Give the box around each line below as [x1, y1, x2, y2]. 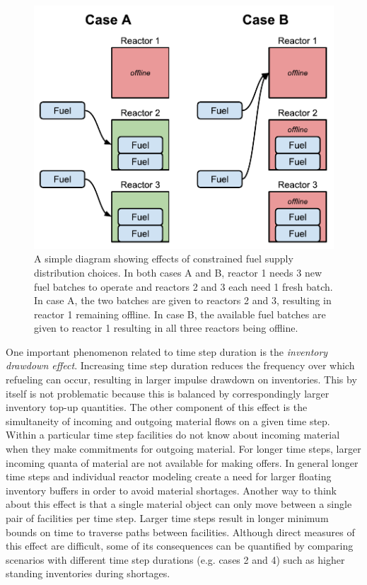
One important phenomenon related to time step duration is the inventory [6, 344, 328, 359]
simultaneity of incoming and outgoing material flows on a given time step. [6, 413, 330, 428]
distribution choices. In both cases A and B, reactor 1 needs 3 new [34, 265, 322, 279]
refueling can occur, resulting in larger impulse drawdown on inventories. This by [6, 372, 357, 387]
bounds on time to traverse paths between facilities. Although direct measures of [6, 524, 355, 539]
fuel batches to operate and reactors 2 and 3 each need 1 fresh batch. [34, 279, 333, 294]
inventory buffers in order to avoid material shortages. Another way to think [6, 482, 337, 497]
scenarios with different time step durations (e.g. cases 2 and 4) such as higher [6, 552, 345, 567]
